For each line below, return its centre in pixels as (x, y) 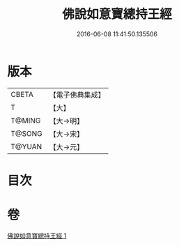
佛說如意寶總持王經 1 (37, 236)
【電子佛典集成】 (77, 95)
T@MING (26, 121)
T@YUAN (26, 146)
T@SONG (27, 133)
